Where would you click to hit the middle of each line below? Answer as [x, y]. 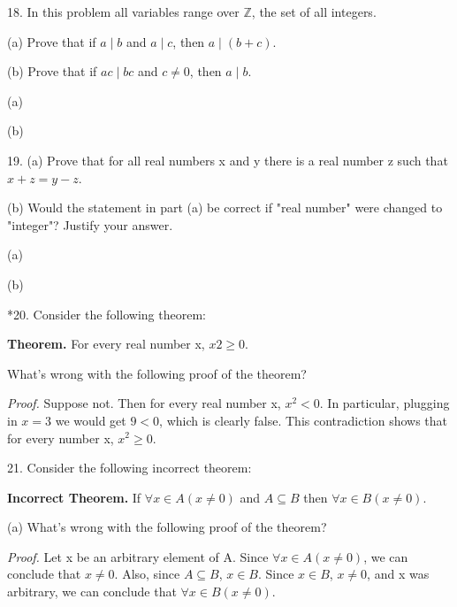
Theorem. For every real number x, [106, 344]
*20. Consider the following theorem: [107, 314]
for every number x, [61, 438]
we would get [91, 420]
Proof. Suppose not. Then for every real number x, [144, 403]
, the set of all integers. [314, 12]
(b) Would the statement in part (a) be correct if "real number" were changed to [225, 207]
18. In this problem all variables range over [123, 12]
